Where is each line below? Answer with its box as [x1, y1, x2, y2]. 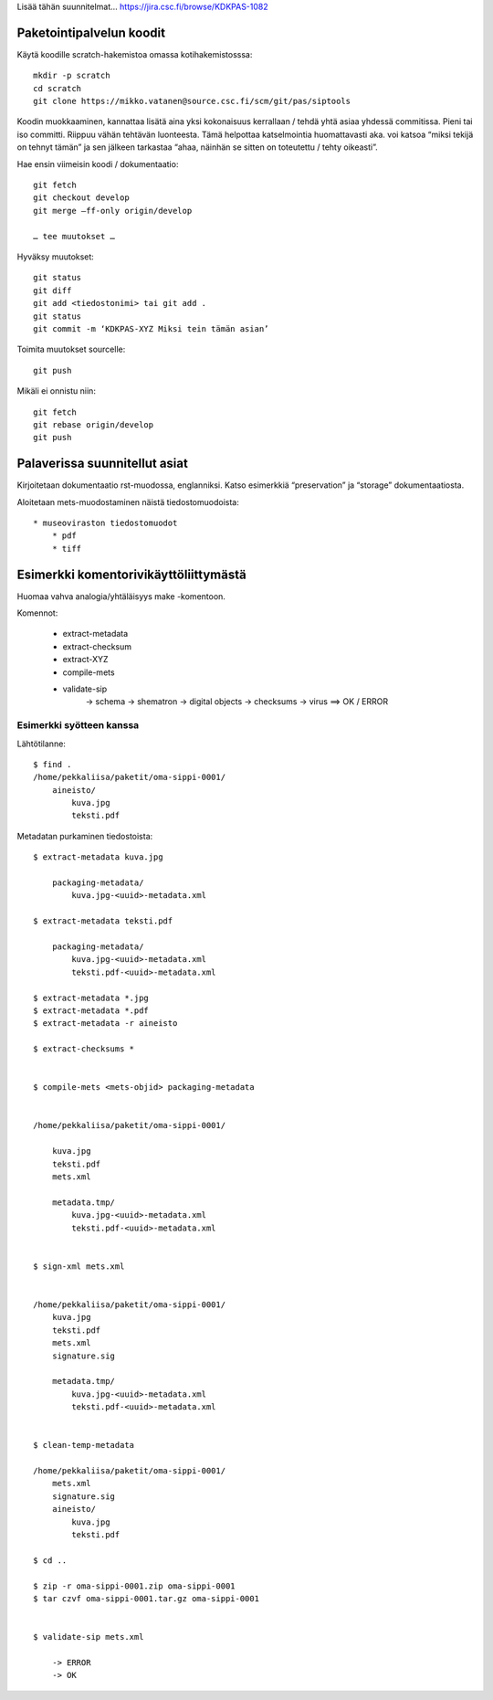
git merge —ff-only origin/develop [33, 206, 193, 216]
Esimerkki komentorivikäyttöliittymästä [16, 566, 246, 582]
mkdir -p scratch [33, 70, 110, 81]
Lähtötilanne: [16, 738, 66, 749]
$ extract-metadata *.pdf [33, 1005, 150, 1016]
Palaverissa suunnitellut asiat [16, 456, 189, 471]
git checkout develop [33, 193, 130, 203]
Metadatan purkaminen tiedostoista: [16, 830, 153, 841]
